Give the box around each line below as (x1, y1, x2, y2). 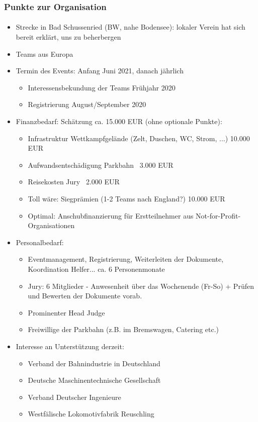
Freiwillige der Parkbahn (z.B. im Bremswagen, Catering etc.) (28, 324, 219, 335)
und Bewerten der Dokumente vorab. (28, 290, 142, 301)
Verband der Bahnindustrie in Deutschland (28, 358, 160, 368)
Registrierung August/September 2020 (28, 99, 146, 110)
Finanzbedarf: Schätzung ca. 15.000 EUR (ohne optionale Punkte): (16, 116, 222, 126)
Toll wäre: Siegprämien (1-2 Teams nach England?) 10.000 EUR (28, 193, 225, 203)
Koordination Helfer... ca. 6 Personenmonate (28, 263, 165, 274)
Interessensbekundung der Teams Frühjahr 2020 (28, 82, 176, 92)
